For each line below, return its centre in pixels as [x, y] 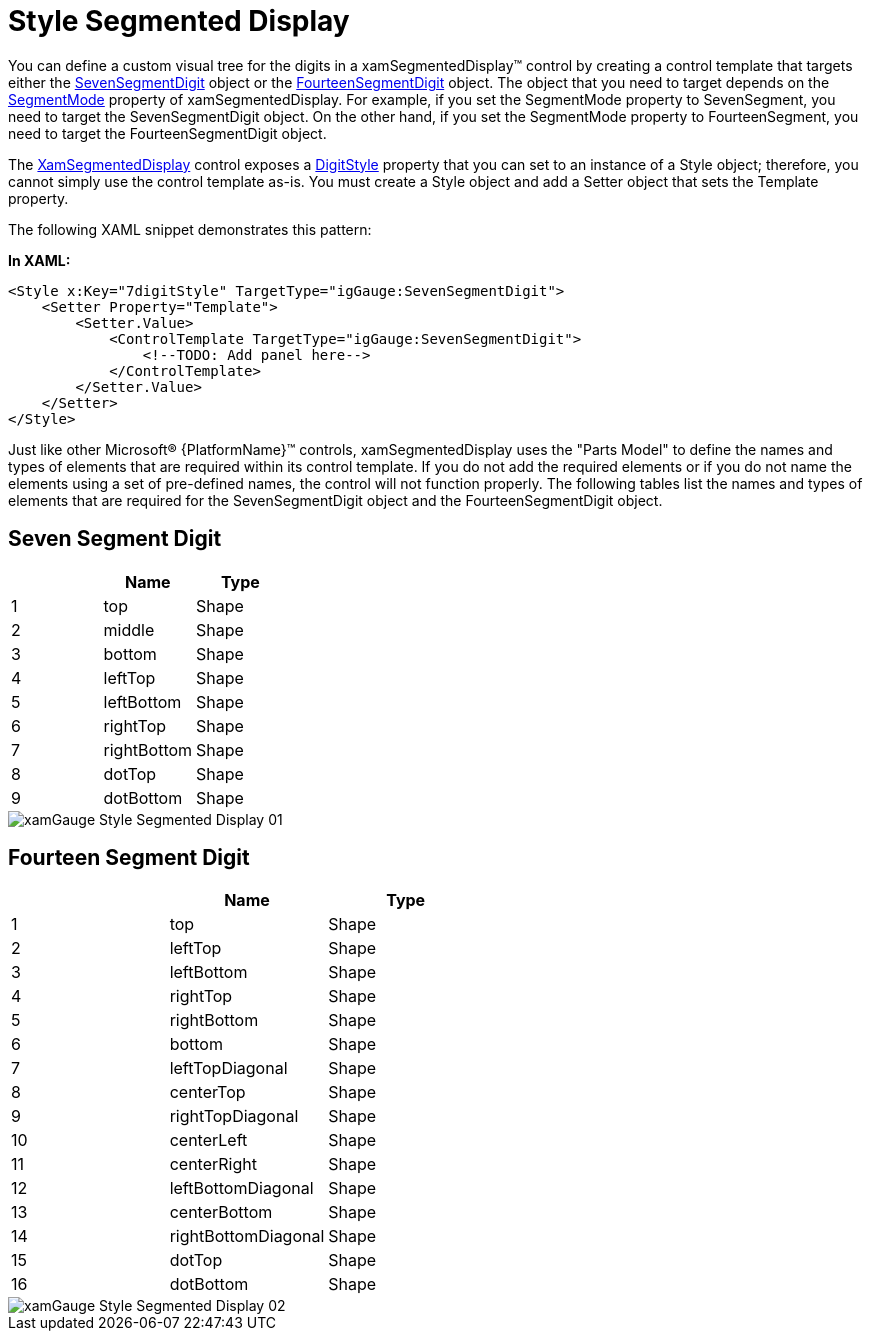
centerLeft [208, 1140]
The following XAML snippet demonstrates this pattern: [190, 229]
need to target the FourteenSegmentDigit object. [167, 133]
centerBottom [221, 1212]
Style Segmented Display [179, 21]
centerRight [213, 1164]
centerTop [207, 1092]
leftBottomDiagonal [241, 1188]
